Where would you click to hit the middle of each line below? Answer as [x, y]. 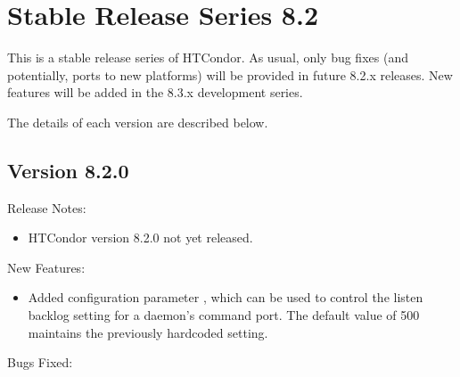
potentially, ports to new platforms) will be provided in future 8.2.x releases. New [230, 74]
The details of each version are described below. [138, 122]
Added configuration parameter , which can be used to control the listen [226, 297]
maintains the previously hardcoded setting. [148, 332]
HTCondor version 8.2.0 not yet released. [140, 238]
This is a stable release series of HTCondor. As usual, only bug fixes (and [208, 57]
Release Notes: [47, 207]
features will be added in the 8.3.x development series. [155, 92]
